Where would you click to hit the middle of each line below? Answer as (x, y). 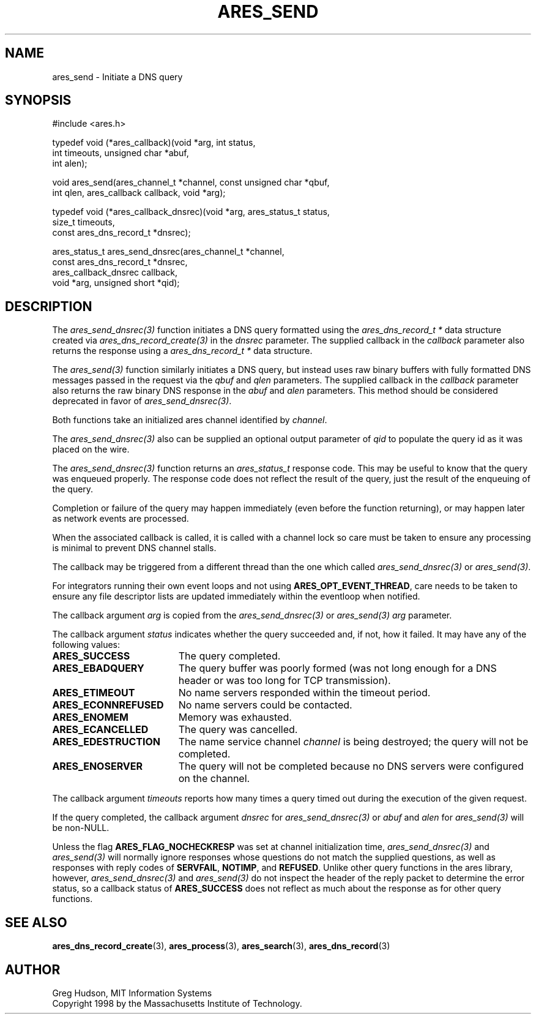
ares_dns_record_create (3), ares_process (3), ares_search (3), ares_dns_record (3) (221, 946)
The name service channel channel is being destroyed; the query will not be (353, 742)
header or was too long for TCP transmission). (285, 681)
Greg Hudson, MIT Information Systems (132, 993)
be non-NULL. (81, 828)
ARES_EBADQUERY (98, 668)
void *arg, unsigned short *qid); (116, 283)
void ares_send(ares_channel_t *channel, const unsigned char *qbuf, (191, 182)
